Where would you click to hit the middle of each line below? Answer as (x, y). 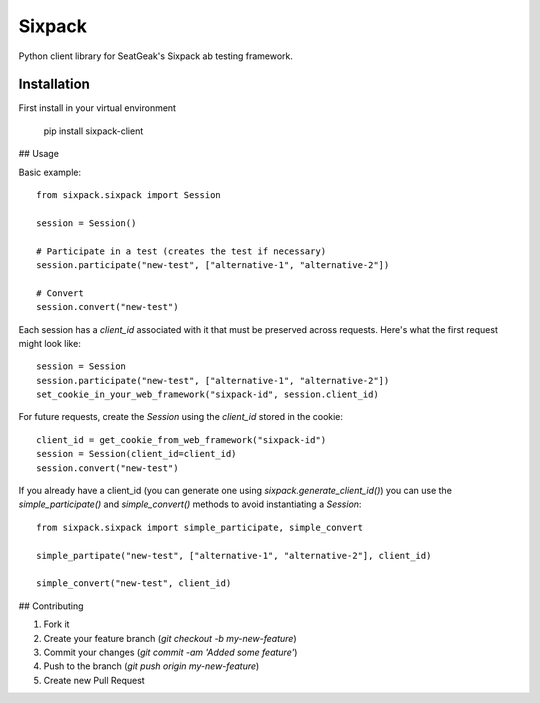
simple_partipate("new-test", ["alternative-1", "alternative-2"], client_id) (234, 555)
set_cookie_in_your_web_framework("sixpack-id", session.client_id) (207, 394)
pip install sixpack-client (93, 131)
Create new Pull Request (94, 680)
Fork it (56, 624)
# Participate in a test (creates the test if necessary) (181, 251)
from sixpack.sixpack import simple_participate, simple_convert (200, 527)
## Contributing (51, 606)
